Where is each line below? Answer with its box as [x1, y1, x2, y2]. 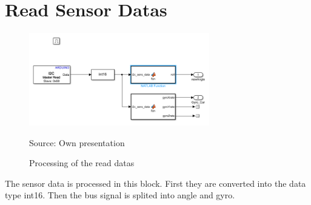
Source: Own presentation [29, 136, 125, 149]
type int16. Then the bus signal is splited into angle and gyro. [5, 189, 235, 201]
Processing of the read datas [29, 156, 135, 169]
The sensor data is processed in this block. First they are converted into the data [5, 176, 306, 189]
